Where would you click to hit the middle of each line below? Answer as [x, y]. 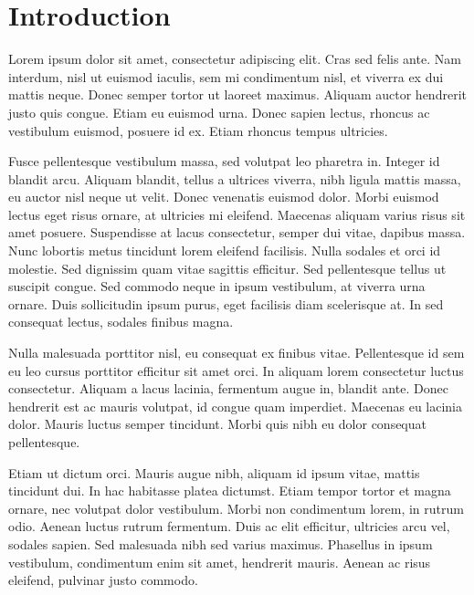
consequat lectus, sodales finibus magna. [121, 322]
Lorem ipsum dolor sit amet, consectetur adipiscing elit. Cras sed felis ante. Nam [235, 59]
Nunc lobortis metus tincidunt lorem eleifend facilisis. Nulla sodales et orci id [225, 251]
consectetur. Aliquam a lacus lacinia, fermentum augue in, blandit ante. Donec [228, 388]
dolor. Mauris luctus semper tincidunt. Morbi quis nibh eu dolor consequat [217, 424]
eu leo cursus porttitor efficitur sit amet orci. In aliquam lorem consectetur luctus [236, 370]
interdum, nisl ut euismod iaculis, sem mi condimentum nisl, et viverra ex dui [226, 76]
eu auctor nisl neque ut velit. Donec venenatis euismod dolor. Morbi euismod [224, 197]
